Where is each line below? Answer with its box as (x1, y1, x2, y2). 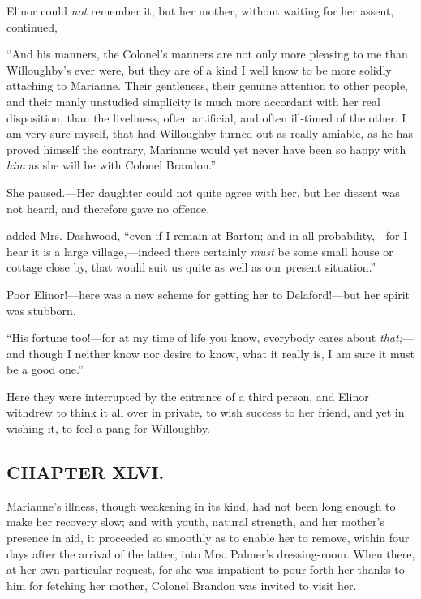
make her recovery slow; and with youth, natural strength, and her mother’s (6, 513, 385, 530)
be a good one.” (6, 361, 84, 378)
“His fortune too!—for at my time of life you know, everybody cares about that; (6, 329, 402, 346)
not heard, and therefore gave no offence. (6, 199, 210, 216)
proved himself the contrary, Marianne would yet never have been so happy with (6, 140, 406, 157)
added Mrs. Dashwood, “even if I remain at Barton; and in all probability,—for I (6, 227, 408, 244)
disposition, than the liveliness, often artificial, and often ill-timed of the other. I (6, 109, 406, 126)
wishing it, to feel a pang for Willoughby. (6, 420, 210, 437)
